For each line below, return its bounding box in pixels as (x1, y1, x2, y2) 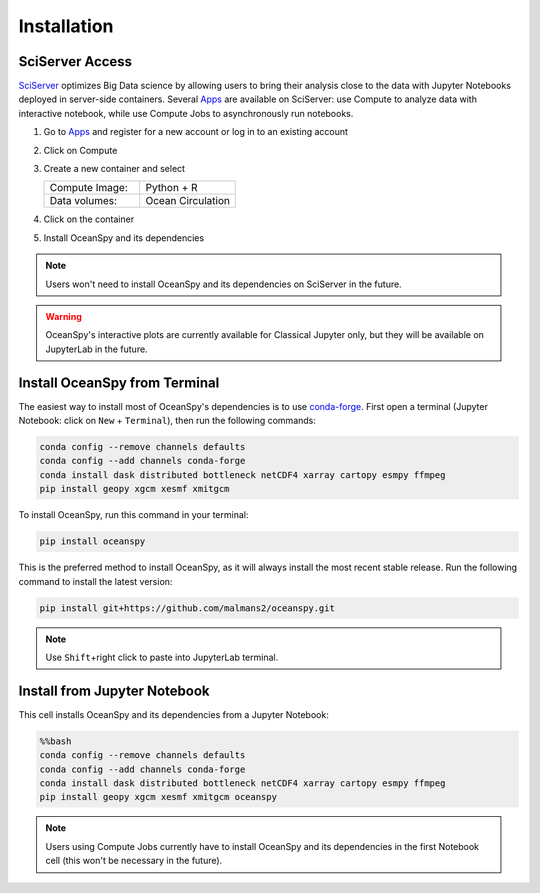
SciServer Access (18, 53, 133, 70)
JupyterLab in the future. (45, 343, 149, 355)
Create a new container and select (43, 163, 185, 175)
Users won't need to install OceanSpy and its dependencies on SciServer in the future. (45, 278, 402, 290)
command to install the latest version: (18, 575, 173, 587)
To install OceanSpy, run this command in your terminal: (18, 509, 249, 521)
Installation (18, 15, 114, 37)
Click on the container (43, 213, 135, 225)
